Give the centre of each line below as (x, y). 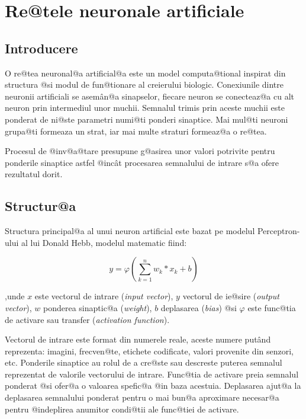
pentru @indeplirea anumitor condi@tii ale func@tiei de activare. (122, 409)
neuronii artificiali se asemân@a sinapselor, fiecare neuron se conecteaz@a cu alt (149, 96)
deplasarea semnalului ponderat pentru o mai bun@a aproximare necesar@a (142, 397)
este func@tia (272, 307)
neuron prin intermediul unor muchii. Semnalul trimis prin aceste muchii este (145, 108)
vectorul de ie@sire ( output (231, 296)
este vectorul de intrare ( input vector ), (104, 296)
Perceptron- (278, 231)
